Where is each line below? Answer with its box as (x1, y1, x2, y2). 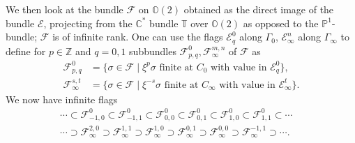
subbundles (129, 43, 176, 58)
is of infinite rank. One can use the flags (52, 29, 223, 44)
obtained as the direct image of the (183, 2, 334, 16)
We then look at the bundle (6, 2, 123, 16)
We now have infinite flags (6, 91, 118, 106)
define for (6, 43, 46, 58)
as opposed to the (243, 15, 319, 30)
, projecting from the (43, 15, 133, 30)
